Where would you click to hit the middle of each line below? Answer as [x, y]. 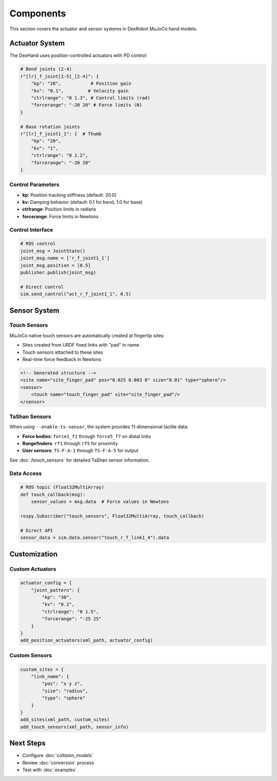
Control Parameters [34, 185]
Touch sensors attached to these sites [63, 352]
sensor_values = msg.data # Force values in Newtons [100, 502]
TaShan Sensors [30, 416]
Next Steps [27, 743]
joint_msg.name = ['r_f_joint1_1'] [65, 258]
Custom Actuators [33, 569]
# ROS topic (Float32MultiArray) [62, 487]
